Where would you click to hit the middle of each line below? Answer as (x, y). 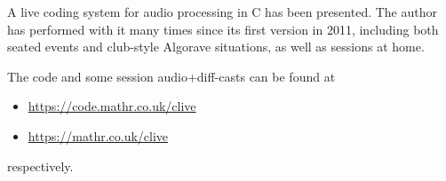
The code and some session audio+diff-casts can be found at (171, 76)
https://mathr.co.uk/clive (98, 135)
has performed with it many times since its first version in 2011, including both (223, 29)
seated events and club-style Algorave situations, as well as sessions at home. (216, 47)
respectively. (40, 165)
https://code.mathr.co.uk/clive (112, 106)
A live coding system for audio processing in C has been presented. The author (222, 12)
